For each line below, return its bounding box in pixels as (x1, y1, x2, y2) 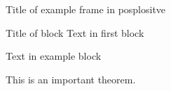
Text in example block (6, 49, 102, 63)
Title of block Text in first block (6, 25, 144, 40)
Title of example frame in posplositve (6, 2, 166, 16)
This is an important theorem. (6, 72, 136, 86)
